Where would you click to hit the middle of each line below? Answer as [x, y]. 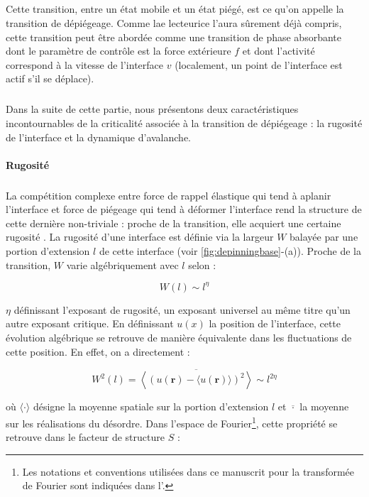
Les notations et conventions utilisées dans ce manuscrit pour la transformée [188, 471]
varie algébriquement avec [122, 264]
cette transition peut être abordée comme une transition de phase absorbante [174, 37]
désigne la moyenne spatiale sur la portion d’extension [151, 406]
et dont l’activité [279, 51]
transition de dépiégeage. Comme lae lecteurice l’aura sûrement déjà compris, [174, 22]
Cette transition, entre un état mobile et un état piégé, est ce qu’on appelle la [175, 9]
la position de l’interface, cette [275, 323]
